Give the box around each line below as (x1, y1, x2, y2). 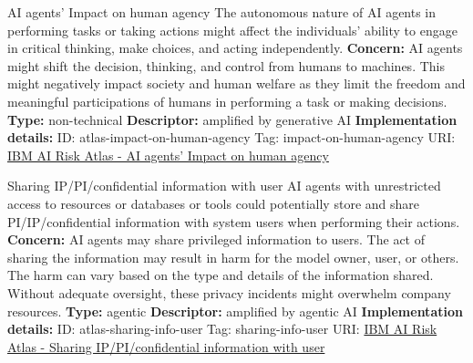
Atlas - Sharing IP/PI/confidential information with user (7, 337, 325, 356)
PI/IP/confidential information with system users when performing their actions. (7, 212, 460, 231)
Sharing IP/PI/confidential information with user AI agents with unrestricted (7, 176, 441, 195)
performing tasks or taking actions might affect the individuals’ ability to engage (7, 20, 458, 39)
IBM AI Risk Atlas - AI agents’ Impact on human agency (7, 145, 329, 164)
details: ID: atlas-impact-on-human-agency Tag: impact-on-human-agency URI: (7, 128, 456, 147)
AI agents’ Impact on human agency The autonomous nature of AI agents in (7, 3, 437, 21)
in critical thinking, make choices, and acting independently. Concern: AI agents (7, 38, 463, 57)
